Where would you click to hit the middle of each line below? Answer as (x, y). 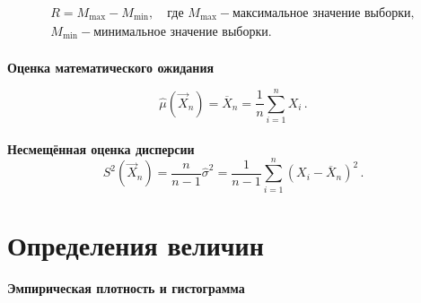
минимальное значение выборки (181, 32)
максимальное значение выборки (322, 14)
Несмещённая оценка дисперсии (101, 148)
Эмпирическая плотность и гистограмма (126, 287)
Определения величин (136, 244)
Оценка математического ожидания (111, 67)
